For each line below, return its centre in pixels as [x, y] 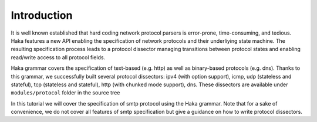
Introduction [42, 15]
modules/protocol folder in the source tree [65, 93]
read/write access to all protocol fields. [58, 57]
